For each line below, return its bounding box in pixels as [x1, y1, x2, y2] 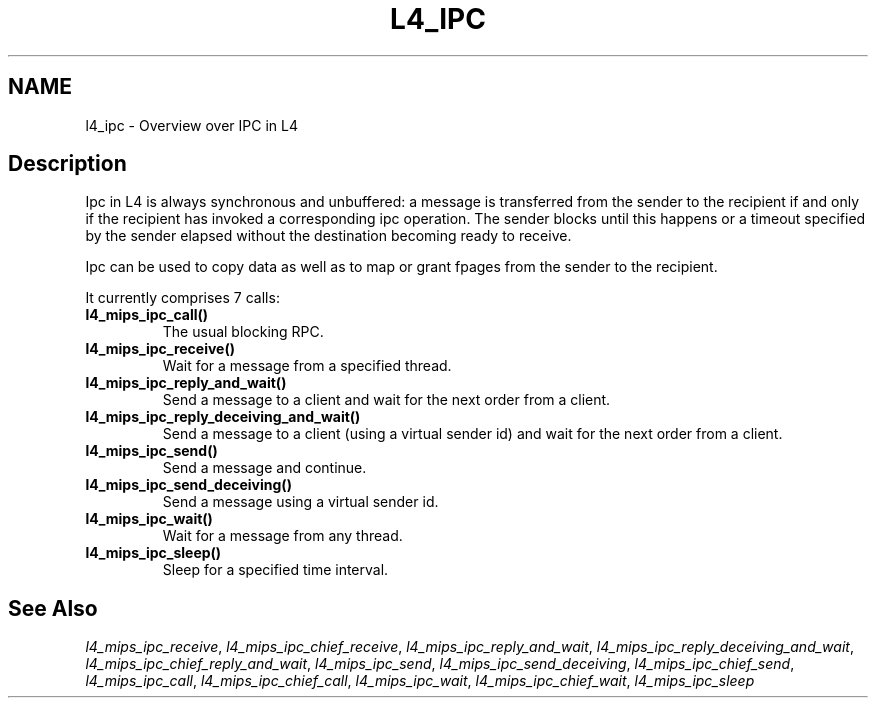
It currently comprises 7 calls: [85, 289, 280, 307]
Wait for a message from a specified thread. [162, 357, 452, 375]
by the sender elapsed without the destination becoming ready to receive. [85, 227, 572, 245]
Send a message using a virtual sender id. [162, 493, 439, 511]
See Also [8, 595, 98, 621]
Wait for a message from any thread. [162, 527, 403, 545]
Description [8, 151, 127, 177]
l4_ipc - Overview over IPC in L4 [85, 116, 298, 134]
